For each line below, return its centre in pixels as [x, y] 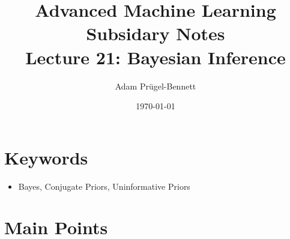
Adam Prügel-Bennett [156, 86]
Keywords [46, 157]
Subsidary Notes [156, 33]
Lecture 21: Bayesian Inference [156, 57]
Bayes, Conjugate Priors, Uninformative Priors [104, 186]
